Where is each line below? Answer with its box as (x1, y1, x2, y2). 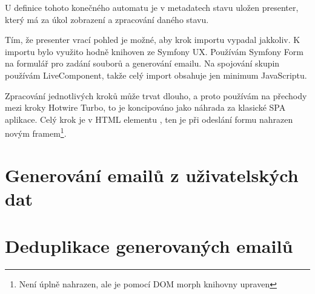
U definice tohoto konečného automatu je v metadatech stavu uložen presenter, (5, 1, 299, 13)
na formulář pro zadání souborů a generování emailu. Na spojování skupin (5, 57, 280, 70)
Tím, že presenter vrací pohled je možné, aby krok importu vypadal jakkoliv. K (5, 33, 300, 46)
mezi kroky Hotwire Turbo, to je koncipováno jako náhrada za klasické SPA (5, 101, 286, 114)
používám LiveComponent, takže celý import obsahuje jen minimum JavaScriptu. (5, 68, 307, 81)
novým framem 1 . (5, 125, 67, 139)
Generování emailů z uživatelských (5, 162, 299, 187)
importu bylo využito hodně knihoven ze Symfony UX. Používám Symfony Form (5, 45, 303, 57)
